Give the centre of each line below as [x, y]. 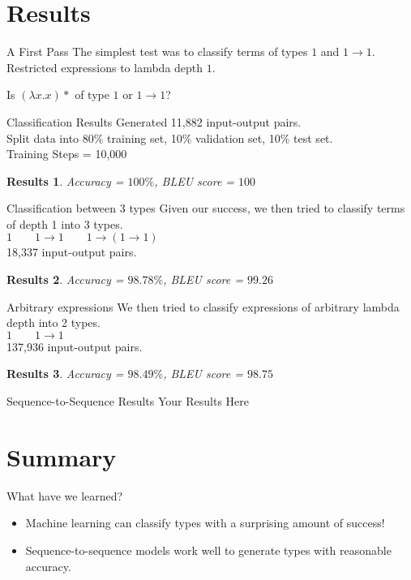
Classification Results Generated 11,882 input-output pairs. [154, 121]
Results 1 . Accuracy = [65, 180]
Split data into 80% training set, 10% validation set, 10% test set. [170, 137]
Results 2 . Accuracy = [65, 279]
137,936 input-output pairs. [75, 346]
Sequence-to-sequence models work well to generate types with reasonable [208, 550]
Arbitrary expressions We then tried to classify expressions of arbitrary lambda [203, 306]
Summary [62, 456]
